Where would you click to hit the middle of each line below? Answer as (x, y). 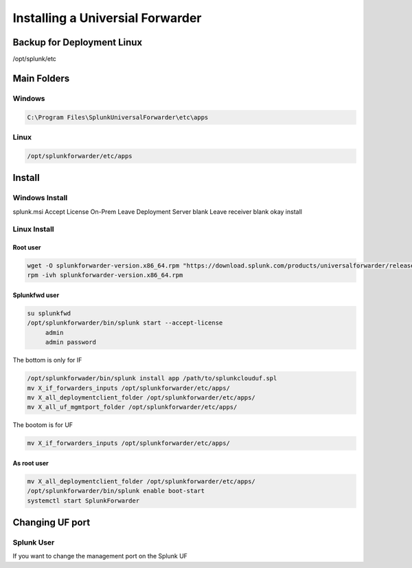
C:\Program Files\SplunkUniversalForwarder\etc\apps (118, 117)
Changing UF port (51, 523)
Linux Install (33, 229)
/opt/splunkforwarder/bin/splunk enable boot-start (116, 491)
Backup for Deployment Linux (78, 42)
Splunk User (34, 543)
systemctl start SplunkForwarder (83, 501)
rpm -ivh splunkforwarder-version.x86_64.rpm (105, 275)
